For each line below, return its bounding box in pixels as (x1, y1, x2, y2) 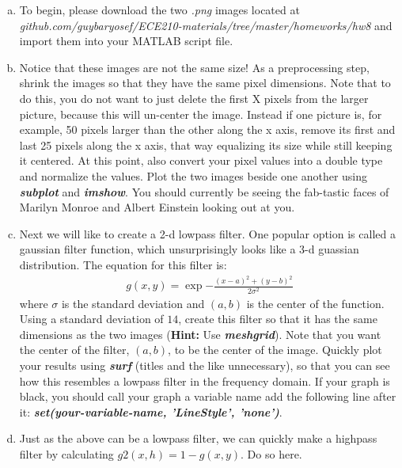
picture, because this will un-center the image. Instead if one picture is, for (19, 105, 382, 122)
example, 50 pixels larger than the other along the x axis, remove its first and (19, 121, 396, 138)
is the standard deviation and (61, 295, 205, 311)
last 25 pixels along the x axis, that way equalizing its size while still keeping (19, 136, 393, 153)
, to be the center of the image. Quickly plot (168, 341, 382, 358)
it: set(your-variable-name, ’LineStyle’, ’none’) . (19, 403, 283, 420)
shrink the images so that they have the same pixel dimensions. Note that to (19, 74, 391, 91)
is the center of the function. (246, 295, 385, 311)
